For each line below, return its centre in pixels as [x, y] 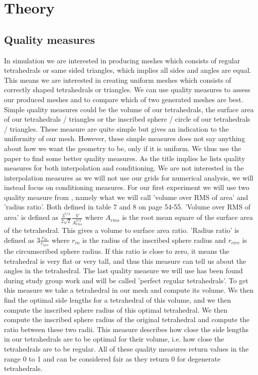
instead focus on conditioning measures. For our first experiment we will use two [127, 187]
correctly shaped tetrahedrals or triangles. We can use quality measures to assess [127, 90]
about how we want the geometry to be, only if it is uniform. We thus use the [123, 148]
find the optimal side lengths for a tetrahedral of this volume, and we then [118, 300]
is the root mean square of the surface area [188, 217]
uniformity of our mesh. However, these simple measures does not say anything [125, 138]
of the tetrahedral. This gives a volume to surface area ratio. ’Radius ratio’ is [122, 230]
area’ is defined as [31, 217]
